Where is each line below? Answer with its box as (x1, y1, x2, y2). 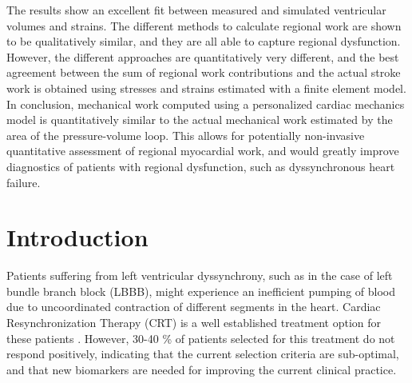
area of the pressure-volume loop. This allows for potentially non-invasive (6, 126, 365, 143)
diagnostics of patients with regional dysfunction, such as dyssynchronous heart (6, 158, 395, 174)
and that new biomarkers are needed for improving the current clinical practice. (6, 361, 397, 377)
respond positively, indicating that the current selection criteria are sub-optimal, (6, 345, 399, 362)
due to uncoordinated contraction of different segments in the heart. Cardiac (6, 298, 381, 315)
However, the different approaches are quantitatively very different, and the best (6, 48, 399, 65)
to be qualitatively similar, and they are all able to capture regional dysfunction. (6, 33, 401, 50)
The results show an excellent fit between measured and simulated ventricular (6, 2, 386, 18)
